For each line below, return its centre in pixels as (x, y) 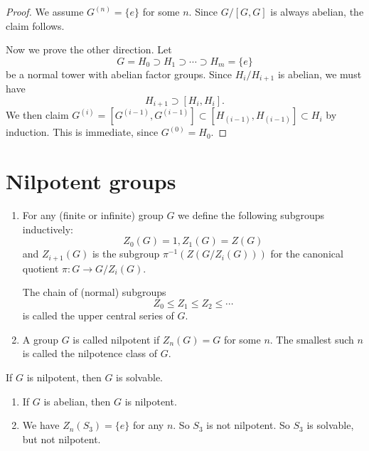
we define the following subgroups (251, 215)
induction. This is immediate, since (82, 132)
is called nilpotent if (116, 339)
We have (41, 425)
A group (41, 339)
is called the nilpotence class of (90, 353)
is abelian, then (77, 401)
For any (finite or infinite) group (93, 215)
